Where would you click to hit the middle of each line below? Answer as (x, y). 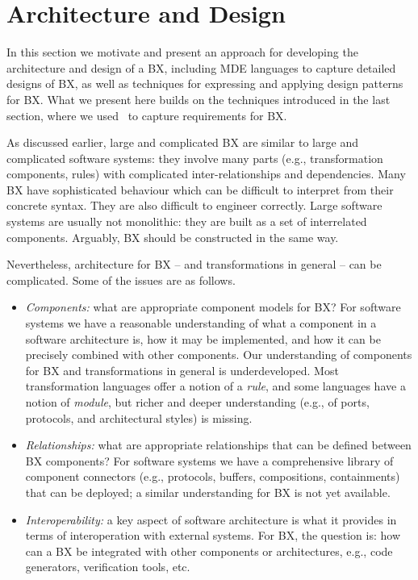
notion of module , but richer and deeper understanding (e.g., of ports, (197, 402)
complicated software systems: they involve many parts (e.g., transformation (195, 158)
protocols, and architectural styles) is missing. (139, 417)
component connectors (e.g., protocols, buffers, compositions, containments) (213, 476)
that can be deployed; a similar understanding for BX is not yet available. (208, 492)
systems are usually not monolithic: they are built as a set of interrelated (187, 221)
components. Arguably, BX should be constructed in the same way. (173, 237)
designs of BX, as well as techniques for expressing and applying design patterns (205, 83)
